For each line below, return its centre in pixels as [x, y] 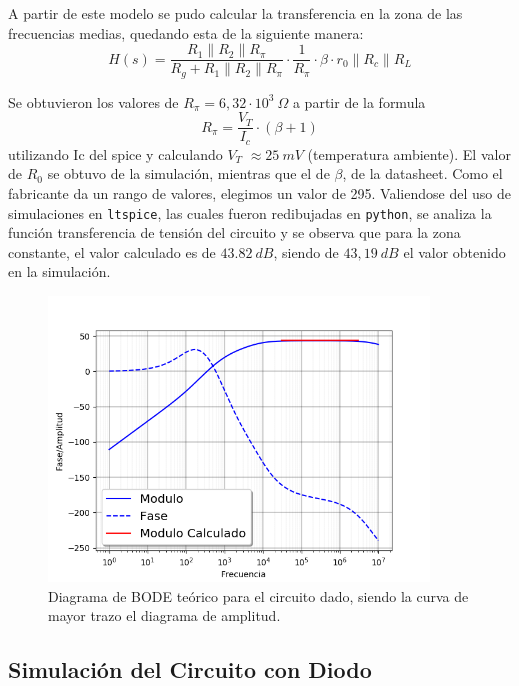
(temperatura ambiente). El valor [409, 153]
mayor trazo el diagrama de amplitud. [164, 615]
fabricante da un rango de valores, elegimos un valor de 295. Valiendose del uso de [259, 193]
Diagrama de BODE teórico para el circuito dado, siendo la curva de [258, 595]
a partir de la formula [359, 101]
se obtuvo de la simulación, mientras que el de [188, 173]
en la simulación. [59, 271]
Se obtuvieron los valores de [93, 101]
